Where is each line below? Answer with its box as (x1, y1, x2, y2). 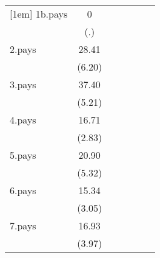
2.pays (10, 42, 36, 56)
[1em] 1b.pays (10, 7, 68, 21)
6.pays (10, 183, 36, 197)
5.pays (10, 148, 36, 162)
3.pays (10, 77, 36, 91)
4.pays (10, 113, 36, 127)
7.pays (10, 218, 36, 232)
